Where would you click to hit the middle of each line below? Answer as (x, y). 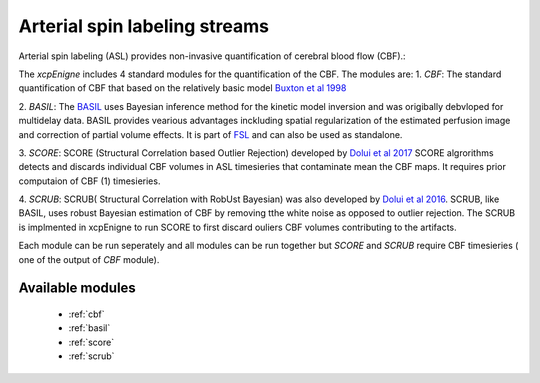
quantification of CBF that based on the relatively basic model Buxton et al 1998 (182, 88)
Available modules (77, 288)
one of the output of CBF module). (89, 259)
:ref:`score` (91, 342)
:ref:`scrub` (91, 356)
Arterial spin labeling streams (144, 26)
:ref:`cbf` (86, 314)
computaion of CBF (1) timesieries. (89, 181)
